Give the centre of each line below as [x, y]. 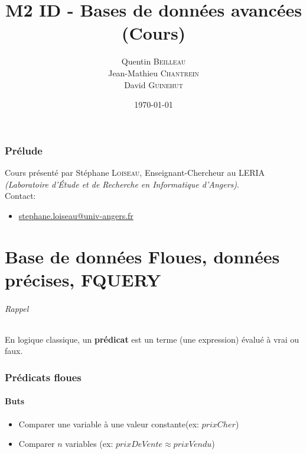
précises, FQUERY [83, 279]
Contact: [20, 196]
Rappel [17, 308]
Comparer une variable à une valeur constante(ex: [109, 424]
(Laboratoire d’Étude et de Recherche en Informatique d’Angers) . [122, 184]
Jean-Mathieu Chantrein [154, 73]
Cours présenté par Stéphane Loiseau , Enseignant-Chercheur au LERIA [135, 172]
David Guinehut [154, 84]
